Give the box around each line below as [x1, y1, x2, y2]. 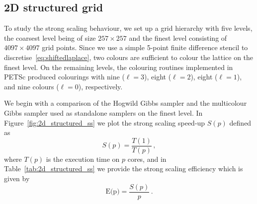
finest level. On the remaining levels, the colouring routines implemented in [4, 62, 233, 72]
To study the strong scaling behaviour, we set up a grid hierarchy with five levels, [4, 23, 253, 33]
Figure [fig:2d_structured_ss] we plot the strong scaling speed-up [4, 117, 205, 128]
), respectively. [78, 81, 123, 91]
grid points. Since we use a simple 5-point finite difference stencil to [42, 42, 248, 53]
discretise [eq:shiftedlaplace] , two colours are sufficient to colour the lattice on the [4, 52, 254, 62]
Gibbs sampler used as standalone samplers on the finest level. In [4, 107, 203, 118]
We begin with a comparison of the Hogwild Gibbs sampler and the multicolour [4, 98, 247, 108]
